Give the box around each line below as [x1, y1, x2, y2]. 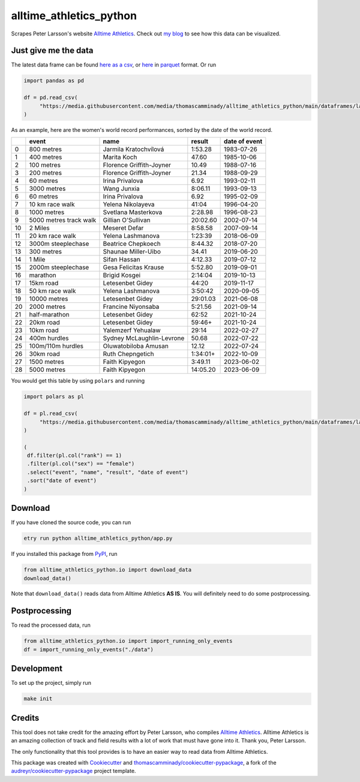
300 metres [29, 248, 62, 256]
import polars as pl [23, 393, 84, 400]
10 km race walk [29, 200, 75, 209]
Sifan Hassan [103, 255, 140, 264]
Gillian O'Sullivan [103, 216, 151, 224]
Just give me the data [11, 46, 94, 56]
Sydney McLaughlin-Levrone [103, 334, 185, 342]
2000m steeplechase [29, 263, 89, 272]
